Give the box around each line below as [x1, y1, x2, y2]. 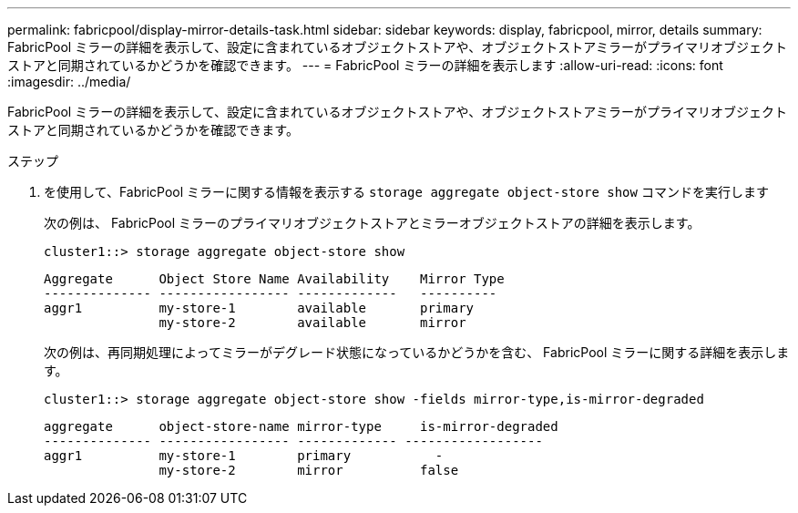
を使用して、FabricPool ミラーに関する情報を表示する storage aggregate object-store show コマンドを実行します [44, 184, 769, 200]
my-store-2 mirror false [159, 463, 459, 477]
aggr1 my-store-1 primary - [44, 448, 444, 463]
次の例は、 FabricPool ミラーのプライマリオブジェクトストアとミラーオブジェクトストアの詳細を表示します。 [44, 215, 701, 231]
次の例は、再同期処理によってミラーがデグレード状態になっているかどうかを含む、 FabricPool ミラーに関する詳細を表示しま [44, 344, 790, 360]
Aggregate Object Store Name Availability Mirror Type [44, 272, 505, 286]
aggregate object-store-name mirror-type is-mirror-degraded [44, 419, 558, 434]
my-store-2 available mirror [159, 315, 466, 330]
